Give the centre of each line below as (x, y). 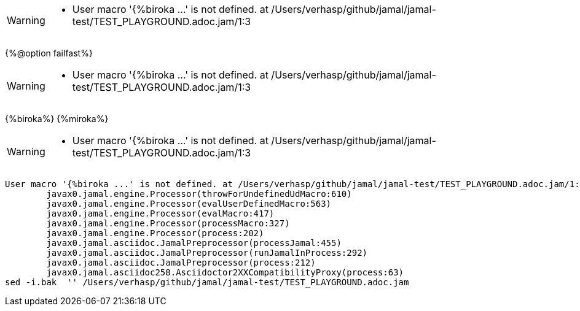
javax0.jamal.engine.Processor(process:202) (155, 233)
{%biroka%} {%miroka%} (57, 119)
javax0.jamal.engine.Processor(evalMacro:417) (160, 213)
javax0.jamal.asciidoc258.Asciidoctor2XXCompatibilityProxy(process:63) (225, 272)
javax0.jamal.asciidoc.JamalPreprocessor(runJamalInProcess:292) (207, 253)
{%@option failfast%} (49, 53)
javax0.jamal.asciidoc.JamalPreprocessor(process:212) (181, 263)
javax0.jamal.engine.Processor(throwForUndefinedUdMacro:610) (199, 194)
